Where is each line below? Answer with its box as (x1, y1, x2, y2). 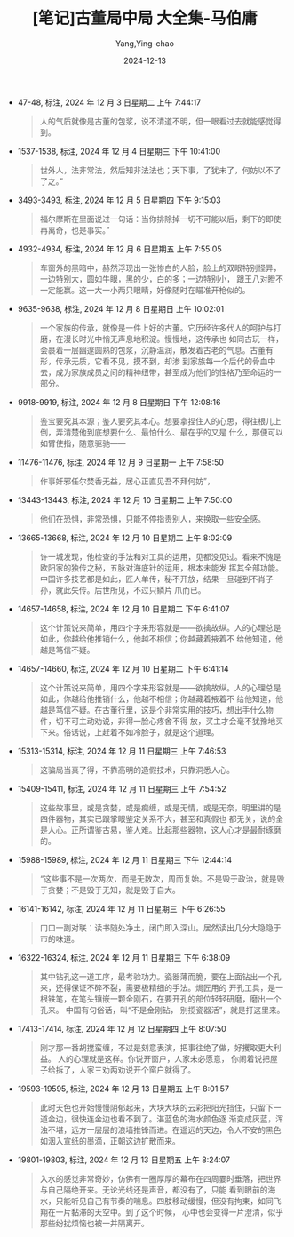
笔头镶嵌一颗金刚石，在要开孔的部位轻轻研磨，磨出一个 (78, 993, 282, 1004)
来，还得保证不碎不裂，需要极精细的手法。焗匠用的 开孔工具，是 (39, 982, 276, 993)
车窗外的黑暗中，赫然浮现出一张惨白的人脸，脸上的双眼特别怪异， (39, 262, 282, 273)
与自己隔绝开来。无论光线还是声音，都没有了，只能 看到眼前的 (39, 1184, 268, 1195)
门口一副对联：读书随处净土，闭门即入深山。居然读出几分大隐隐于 (39, 922, 282, 933)
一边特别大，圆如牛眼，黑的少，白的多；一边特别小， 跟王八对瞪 (39, 273, 276, 284)
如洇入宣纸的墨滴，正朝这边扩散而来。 (39, 1135, 180, 1146)
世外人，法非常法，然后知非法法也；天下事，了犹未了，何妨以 (39, 164, 266, 175)
